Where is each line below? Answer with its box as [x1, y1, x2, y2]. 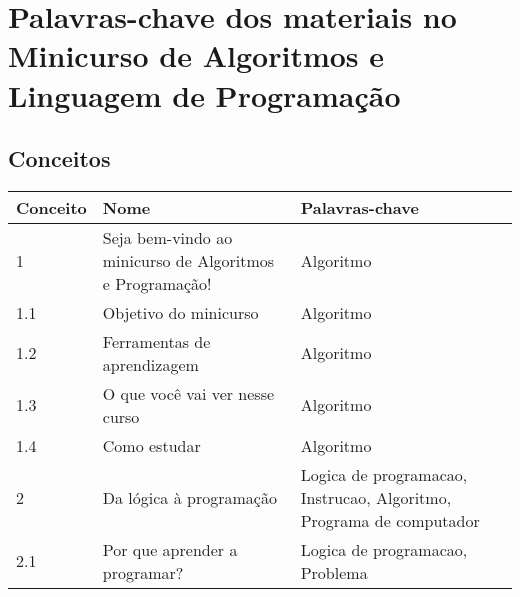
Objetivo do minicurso [102, 300, 259, 324]
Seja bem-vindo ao [102, 225, 233, 249]
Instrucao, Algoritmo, [300, 485, 452, 509]
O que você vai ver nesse [102, 381, 275, 405]
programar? [102, 560, 184, 584]
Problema [300, 560, 368, 584]
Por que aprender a [102, 537, 238, 561]
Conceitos [8, 143, 111, 174]
